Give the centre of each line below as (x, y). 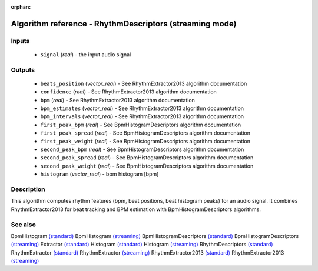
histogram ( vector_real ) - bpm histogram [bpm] (100, 174)
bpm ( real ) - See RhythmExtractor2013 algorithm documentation (118, 100)
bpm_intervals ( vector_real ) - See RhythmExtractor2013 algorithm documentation (142, 116)
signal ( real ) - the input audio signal (86, 54)
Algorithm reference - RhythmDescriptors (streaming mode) (124, 24)
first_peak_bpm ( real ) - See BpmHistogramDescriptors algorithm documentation (141, 125)
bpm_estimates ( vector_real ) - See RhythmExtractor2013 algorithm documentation (142, 108)
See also (24, 225)
